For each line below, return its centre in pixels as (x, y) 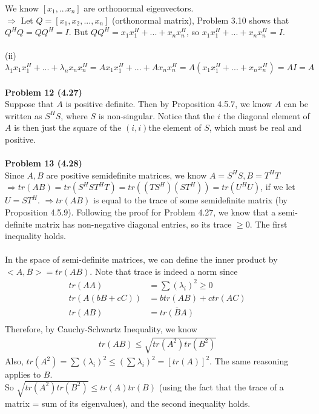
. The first (268, 224)
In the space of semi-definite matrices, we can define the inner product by (141, 259)
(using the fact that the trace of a (221, 386)
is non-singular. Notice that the (156, 115)
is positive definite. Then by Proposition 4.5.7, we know (169, 104)
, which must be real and (255, 127)
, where (74, 115)
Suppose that (29, 104)
